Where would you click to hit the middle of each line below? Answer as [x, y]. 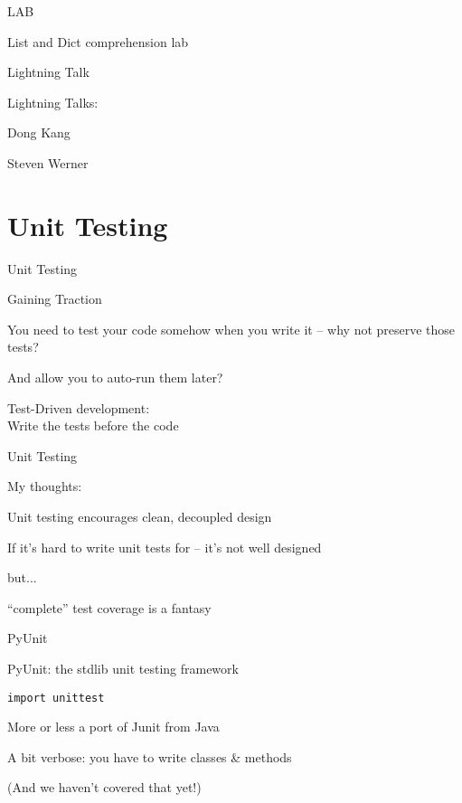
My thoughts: [45, 486]
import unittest [56, 698]
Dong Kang [39, 132]
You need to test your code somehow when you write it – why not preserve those [231, 329]
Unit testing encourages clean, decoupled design [140, 517]
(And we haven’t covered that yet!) [104, 787]
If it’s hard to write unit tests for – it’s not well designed [165, 547]
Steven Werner [48, 162]
